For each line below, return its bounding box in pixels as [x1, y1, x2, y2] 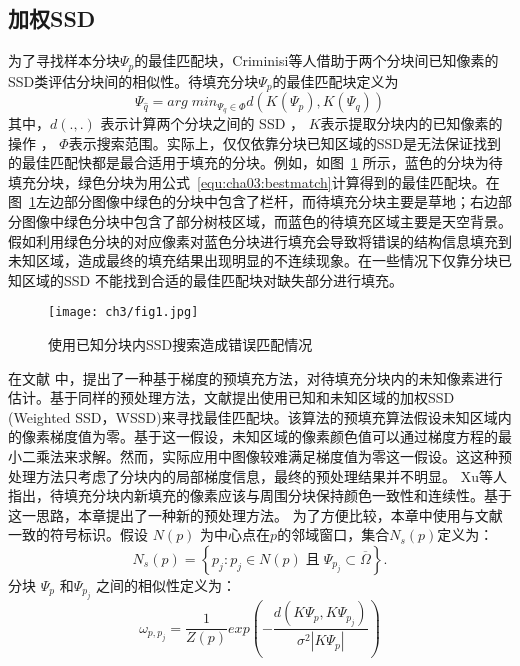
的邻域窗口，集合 [277, 524, 390, 545]
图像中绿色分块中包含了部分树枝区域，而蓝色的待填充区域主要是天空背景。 [21, 210, 512, 231]
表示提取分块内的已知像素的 [320, 112, 503, 133]
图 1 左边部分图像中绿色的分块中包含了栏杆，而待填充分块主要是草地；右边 [8, 191, 498, 212]
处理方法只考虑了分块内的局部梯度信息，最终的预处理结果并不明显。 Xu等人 [8, 465, 507, 486]
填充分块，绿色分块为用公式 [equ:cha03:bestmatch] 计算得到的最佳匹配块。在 [8, 171, 500, 192]
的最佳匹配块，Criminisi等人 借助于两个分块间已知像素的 [134, 50, 499, 71]
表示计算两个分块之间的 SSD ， [100, 112, 305, 133]
